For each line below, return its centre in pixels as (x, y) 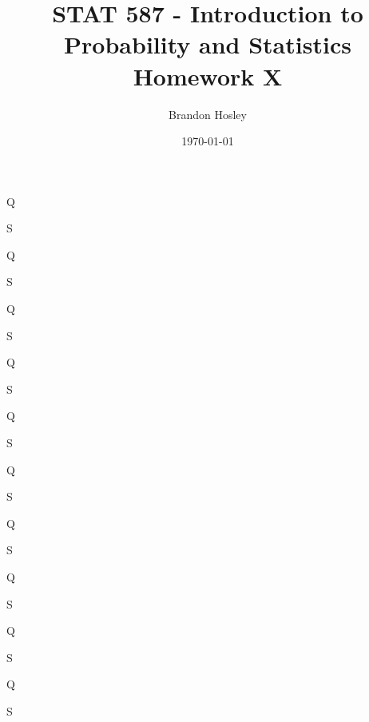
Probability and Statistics (208, 44)
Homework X (208, 75)
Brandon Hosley (208, 114)
